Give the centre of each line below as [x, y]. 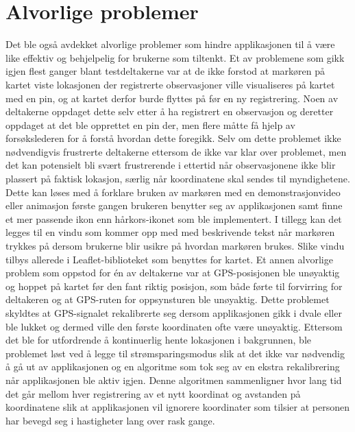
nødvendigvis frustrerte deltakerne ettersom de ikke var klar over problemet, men [176, 151]
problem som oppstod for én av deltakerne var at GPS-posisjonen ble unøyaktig [173, 273]
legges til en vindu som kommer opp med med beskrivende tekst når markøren [170, 232]
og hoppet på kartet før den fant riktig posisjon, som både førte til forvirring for [174, 286]
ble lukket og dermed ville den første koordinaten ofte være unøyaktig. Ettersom [174, 326]
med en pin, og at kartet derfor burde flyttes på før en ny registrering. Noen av [172, 98]
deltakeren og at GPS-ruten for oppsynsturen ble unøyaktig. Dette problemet [168, 299]
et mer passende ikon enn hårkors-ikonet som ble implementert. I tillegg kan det [174, 218]
